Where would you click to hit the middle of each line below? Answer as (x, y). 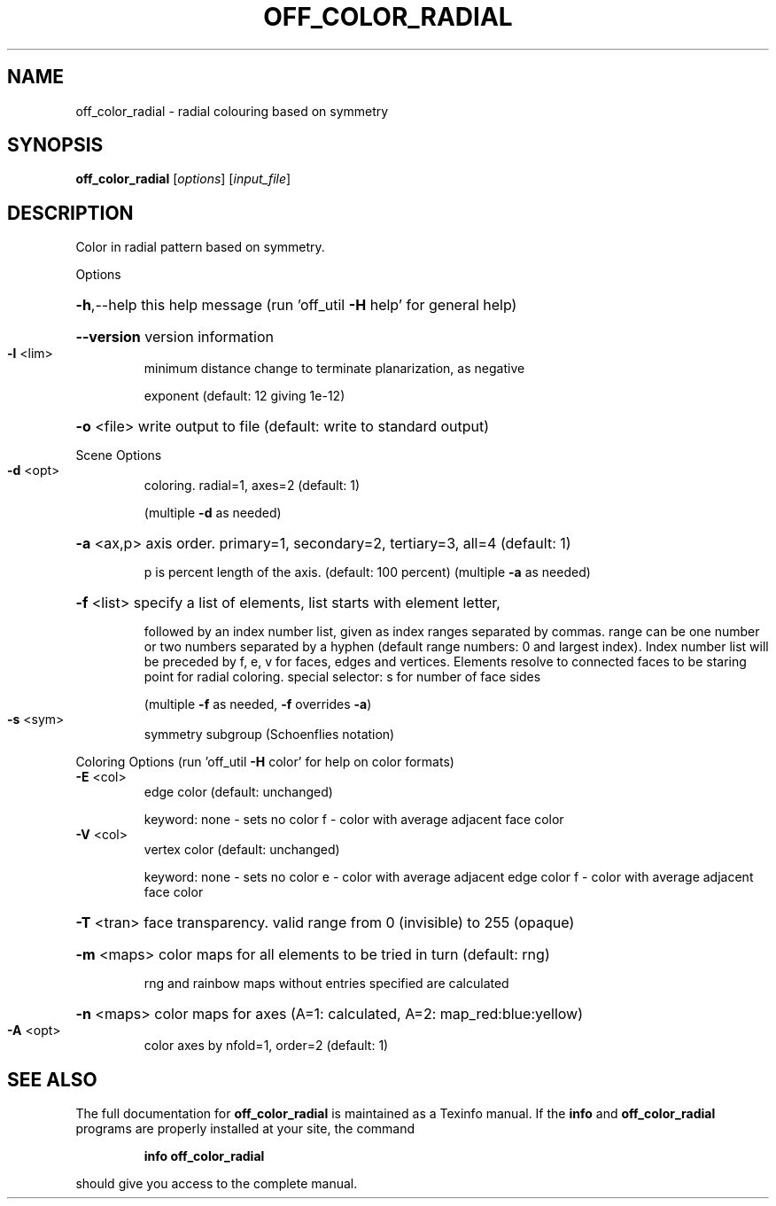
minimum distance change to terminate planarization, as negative (334, 369)
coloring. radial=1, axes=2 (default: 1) (252, 486)
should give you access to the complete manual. (217, 1184)
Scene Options (119, 455)
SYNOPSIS (55, 145)
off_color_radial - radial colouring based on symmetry (232, 111)
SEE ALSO (52, 1079)
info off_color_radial (204, 1156)
